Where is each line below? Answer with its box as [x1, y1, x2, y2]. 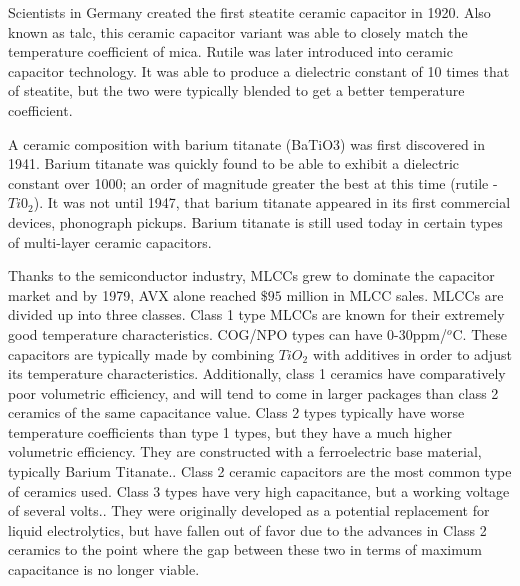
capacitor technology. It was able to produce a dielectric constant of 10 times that [8, 60, 510, 81]
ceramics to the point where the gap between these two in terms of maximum [8, 539, 482, 560]
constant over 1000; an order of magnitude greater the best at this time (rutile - [8, 172, 498, 193]
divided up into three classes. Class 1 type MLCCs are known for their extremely [8, 304, 505, 325]
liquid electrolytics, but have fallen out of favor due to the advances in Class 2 [8, 519, 487, 540]
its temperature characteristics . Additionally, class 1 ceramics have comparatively [8, 363, 506, 384]
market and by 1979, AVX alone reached [8, 284, 257, 305]
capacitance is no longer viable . [8, 559, 200, 580]
